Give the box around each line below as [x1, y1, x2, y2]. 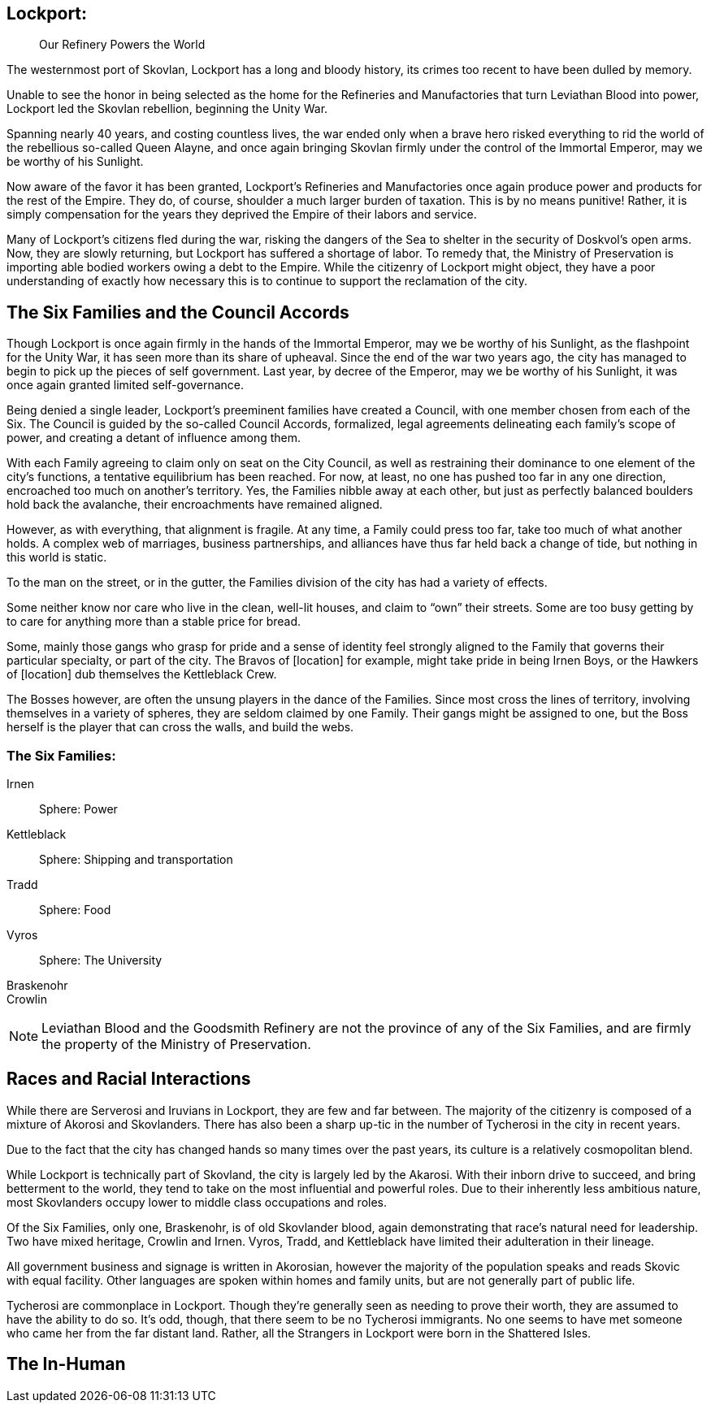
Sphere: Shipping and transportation [39, 852, 233, 867]
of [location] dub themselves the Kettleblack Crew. [7, 667, 277, 682]
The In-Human [7, 1354, 126, 1375]
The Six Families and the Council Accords [7, 301, 349, 323]
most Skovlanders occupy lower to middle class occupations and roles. [7, 1194, 387, 1209]
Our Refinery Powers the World [39, 37, 206, 52]
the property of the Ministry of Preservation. [41, 1036, 311, 1053]
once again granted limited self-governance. [7, 378, 245, 392]
